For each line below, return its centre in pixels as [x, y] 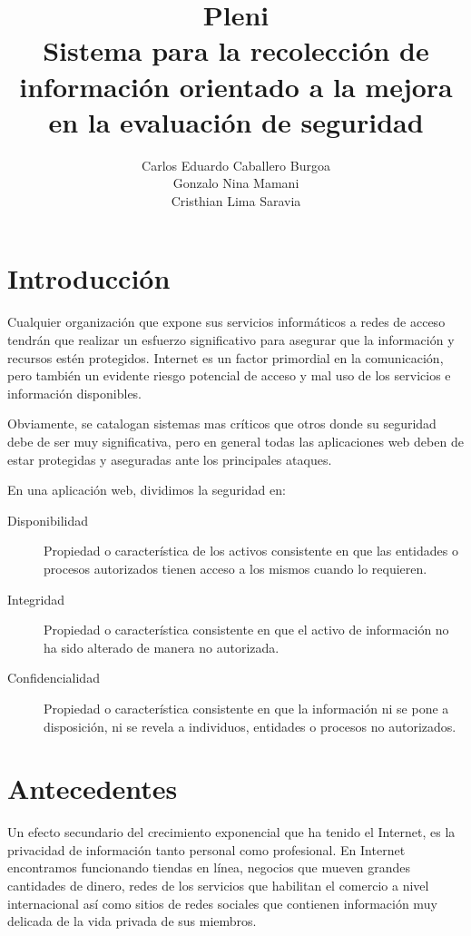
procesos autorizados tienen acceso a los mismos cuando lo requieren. [235, 568]
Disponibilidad [48, 520]
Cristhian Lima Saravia [236, 200]
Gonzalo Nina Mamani [236, 183]
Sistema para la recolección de [236, 50]
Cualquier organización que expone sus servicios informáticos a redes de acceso [226, 322]
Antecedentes [93, 788]
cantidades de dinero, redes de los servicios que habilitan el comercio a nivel [218, 885]
